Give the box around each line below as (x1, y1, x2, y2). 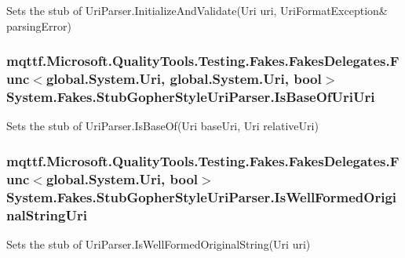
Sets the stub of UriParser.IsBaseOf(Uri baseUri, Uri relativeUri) (6, 118, 319, 134)
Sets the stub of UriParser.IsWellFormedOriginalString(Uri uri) (6, 235, 311, 252)
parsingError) (6, 17, 71, 34)
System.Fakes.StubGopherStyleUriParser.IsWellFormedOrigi (6, 187, 397, 206)
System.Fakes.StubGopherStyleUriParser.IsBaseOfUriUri (6, 86, 375, 106)
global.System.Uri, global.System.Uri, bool (46, 69, 322, 89)
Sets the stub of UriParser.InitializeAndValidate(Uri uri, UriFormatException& (6, 2, 388, 18)
